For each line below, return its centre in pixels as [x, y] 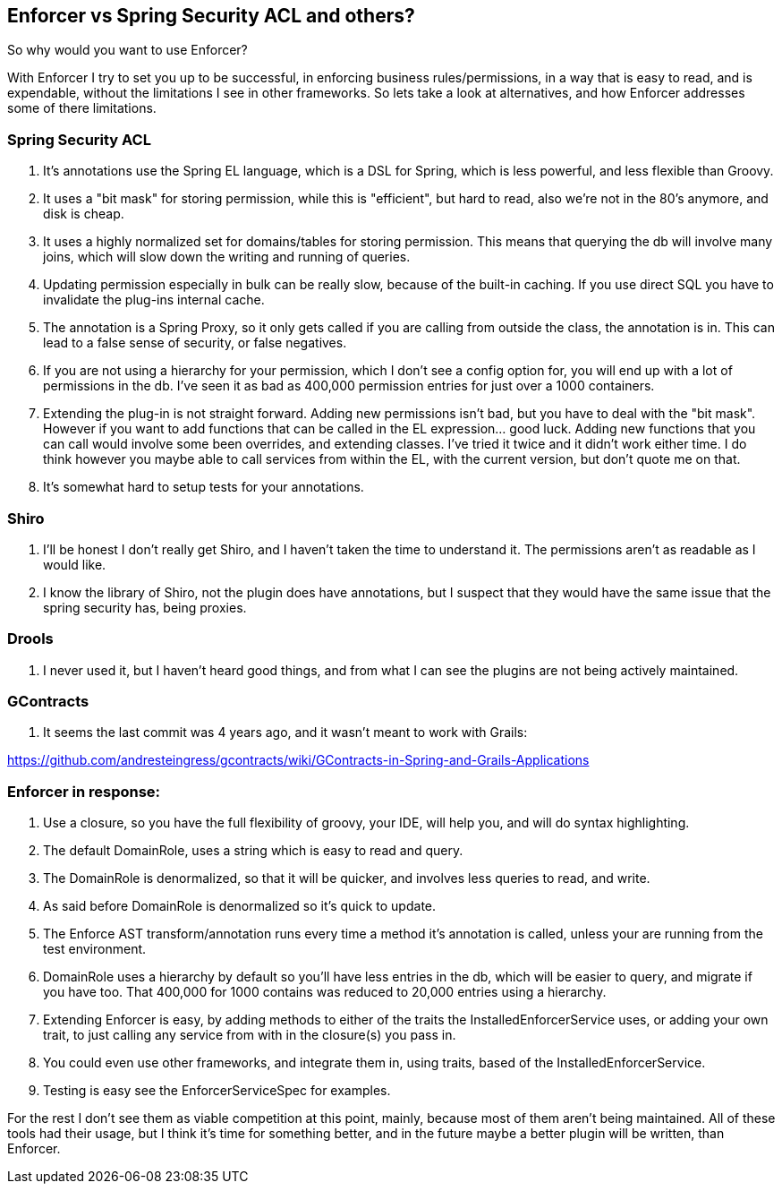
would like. [75, 564]
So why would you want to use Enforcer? [127, 50]
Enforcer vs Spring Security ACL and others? [211, 16]
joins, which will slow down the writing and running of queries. [227, 257]
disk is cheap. [84, 214]
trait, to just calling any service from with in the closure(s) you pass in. [250, 1035]
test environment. [95, 949]
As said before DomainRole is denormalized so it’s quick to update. [240, 906]
